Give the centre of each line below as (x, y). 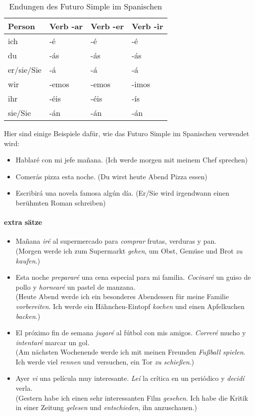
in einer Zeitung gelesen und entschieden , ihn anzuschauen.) (106, 407)
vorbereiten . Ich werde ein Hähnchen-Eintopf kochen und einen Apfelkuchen (130, 306)
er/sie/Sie (25, 70)
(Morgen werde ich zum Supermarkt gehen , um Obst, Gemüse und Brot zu (129, 250)
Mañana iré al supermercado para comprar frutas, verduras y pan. (116, 241)
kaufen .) (28, 260)
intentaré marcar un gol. (52, 342)
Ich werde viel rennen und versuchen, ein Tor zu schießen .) (105, 361)
